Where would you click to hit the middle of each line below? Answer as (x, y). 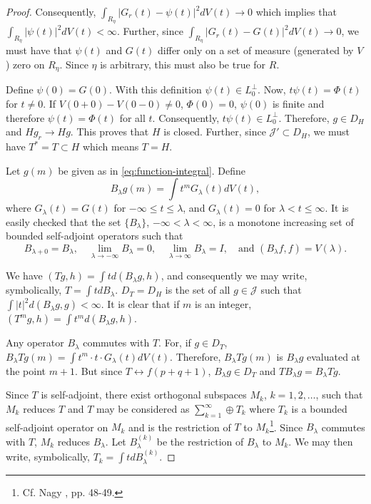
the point (26, 370)
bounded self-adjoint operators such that (95, 236)
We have (24, 276)
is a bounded (319, 408)
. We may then (321, 441)
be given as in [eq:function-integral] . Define (152, 170)
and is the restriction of (180, 427)
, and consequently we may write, (234, 276)
